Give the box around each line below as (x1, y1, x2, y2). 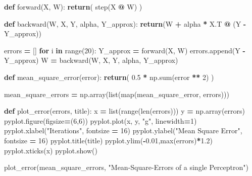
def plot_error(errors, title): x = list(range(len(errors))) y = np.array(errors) (4, 106, 245, 116)
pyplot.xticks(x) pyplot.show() (4, 145, 97, 155)
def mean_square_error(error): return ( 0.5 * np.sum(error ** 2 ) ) (4, 71, 214, 82)
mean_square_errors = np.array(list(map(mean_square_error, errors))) (4, 89, 229, 99)
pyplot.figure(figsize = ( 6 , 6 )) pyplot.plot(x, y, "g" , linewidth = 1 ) (4, 115, 197, 126)
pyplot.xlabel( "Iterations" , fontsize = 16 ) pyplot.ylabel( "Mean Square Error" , (4, 125, 242, 136)
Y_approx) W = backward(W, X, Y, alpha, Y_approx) (4, 55, 178, 65)
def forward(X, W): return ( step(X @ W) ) (4, 2, 142, 12)
